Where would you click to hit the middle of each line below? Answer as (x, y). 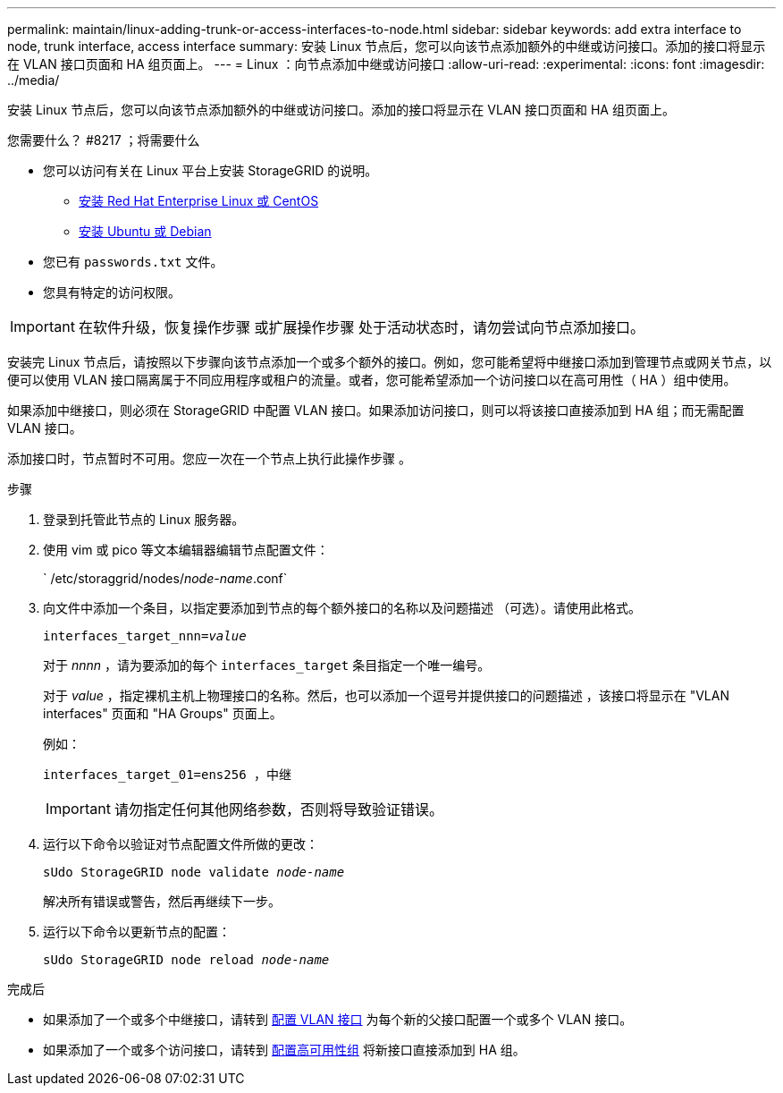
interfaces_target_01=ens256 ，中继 (168, 775)
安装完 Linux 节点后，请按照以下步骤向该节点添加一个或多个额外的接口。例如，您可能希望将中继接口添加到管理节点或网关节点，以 (390, 362)
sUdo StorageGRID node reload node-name (186, 960)
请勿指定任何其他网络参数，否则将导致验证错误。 (278, 809)
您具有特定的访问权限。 (112, 292)
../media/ (34, 80)
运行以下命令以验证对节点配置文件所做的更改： (181, 844)
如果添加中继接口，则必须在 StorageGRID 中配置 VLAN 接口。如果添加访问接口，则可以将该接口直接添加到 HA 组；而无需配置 (376, 410)
